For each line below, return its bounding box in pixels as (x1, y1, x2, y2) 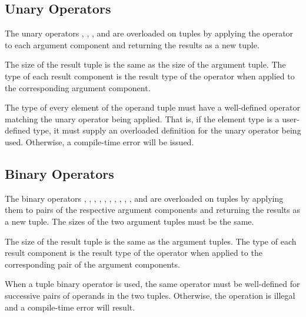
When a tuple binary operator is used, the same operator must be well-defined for (5, 278, 300, 290)
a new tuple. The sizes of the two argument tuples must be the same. (5, 215, 254, 227)
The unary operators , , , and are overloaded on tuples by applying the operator (5, 27, 294, 39)
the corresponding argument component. (5, 81, 151, 94)
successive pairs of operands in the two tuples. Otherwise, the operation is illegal (5, 289, 295, 301)
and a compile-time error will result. (5, 301, 135, 313)
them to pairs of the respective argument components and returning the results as (5, 203, 300, 216)
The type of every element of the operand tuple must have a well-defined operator (5, 101, 300, 114)
